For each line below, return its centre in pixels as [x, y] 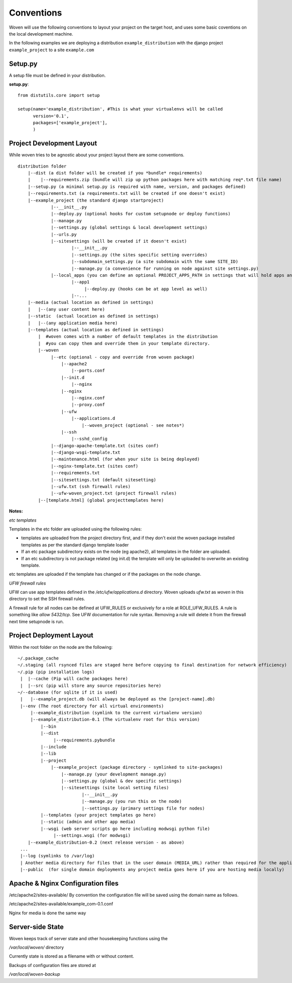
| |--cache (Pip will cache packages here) [74, 679]
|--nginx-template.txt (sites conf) [95, 466]
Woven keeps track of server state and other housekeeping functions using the [88, 938]
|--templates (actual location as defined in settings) [96, 330]
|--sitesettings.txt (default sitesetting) [104, 480]
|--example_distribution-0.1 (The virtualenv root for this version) [115, 719]
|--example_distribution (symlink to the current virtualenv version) [116, 713]
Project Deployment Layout [51, 635]
